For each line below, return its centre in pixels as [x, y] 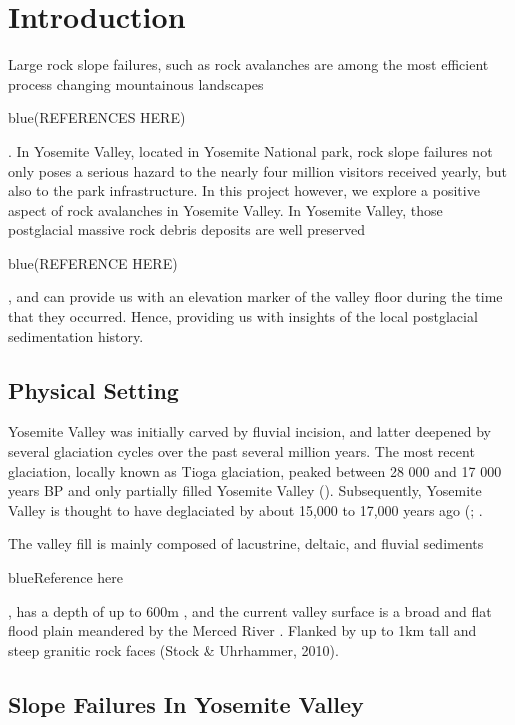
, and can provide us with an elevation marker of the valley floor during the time [255, 296]
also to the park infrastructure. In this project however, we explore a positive [244, 190]
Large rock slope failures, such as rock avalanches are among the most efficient [248, 64]
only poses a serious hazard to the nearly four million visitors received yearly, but [257, 170]
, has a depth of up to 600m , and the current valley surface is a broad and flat [250, 610]
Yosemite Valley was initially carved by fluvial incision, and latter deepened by [249, 431]
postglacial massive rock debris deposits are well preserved [186, 229]
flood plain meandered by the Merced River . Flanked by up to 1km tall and [242, 630]
